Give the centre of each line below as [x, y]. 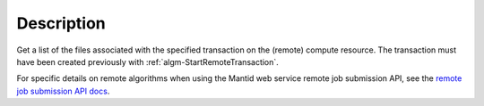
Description [61, 23]
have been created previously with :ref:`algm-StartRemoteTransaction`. [148, 61]
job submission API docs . [63, 91]
